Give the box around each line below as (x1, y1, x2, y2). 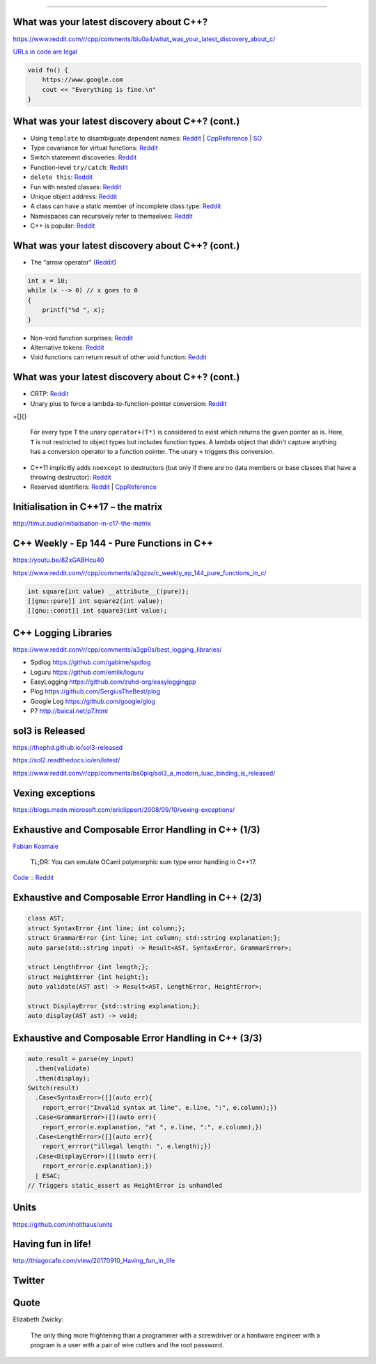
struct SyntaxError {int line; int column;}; (27, 924, 186, 932)
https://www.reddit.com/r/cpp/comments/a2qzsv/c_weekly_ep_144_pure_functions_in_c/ (13, 568, 267, 577)
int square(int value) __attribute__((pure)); (27, 587, 189, 595)
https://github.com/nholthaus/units (13, 1220, 113, 1228)
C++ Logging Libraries (13, 627, 113, 638)
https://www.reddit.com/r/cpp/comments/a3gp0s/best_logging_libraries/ (13, 645, 222, 654)
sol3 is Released (13, 725, 86, 737)
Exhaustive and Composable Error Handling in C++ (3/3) (13, 1032, 263, 1044)
